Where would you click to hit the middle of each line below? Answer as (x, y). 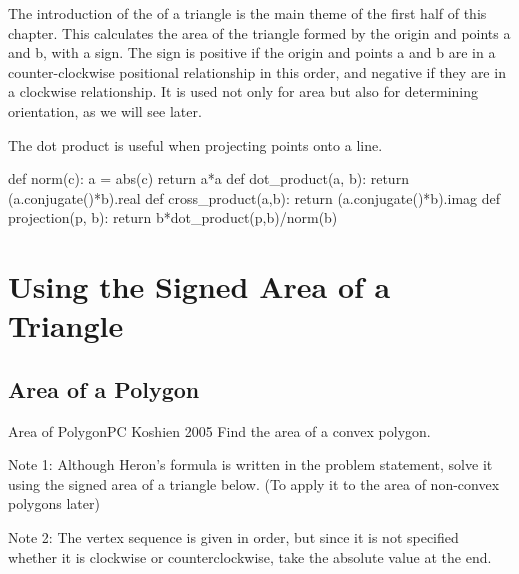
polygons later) (54, 503)
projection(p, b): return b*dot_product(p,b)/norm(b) (173, 217)
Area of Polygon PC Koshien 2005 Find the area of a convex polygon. (219, 430)
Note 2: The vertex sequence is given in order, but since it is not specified (233, 537)
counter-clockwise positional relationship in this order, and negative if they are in (257, 71)
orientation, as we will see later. (105, 110)
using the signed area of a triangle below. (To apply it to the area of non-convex (254, 483)
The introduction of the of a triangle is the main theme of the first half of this (247, 13)
